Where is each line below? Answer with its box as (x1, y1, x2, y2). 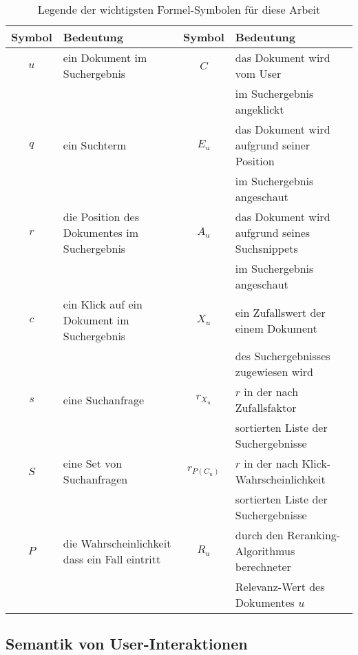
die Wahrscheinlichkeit (63, 534, 171, 551)
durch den (235, 527, 284, 543)
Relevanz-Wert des (235, 579, 325, 594)
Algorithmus (235, 543, 295, 559)
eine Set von (63, 455, 123, 471)
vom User (235, 65, 282, 81)
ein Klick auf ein (63, 296, 143, 312)
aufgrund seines (235, 225, 310, 240)
